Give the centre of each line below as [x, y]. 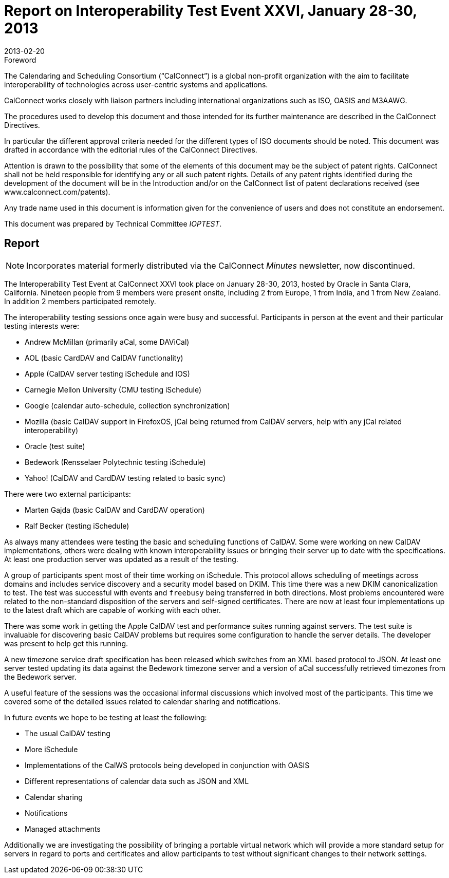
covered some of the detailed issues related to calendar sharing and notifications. [142, 701]
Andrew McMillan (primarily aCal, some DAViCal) [107, 342]
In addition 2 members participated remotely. [80, 301]
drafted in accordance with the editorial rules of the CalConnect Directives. [131, 150]
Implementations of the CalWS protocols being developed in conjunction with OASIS [167, 765]
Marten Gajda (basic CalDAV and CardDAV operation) [115, 510]
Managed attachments [63, 829]
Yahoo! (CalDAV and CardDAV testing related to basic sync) [125, 478]
